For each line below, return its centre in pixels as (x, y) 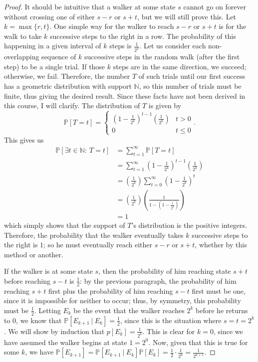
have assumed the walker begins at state (66, 342)
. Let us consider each (173, 46)
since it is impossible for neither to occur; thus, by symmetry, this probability (123, 300)
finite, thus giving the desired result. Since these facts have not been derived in (125, 95)
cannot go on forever (215, 6)
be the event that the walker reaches (129, 310)
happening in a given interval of (53, 46)
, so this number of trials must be (190, 86)
